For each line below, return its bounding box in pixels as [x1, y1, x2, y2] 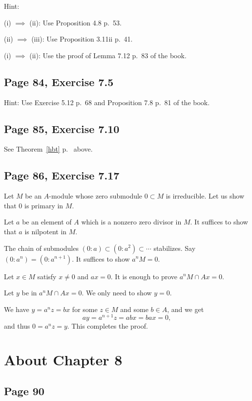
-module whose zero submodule [49, 191, 143, 201]
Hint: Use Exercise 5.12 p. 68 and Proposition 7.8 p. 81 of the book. [4, 97, 210, 107]
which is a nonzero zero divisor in [81, 217, 182, 227]
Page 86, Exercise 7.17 [4, 168, 120, 183]
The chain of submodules [4, 243, 79, 253]
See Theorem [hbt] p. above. [4, 144, 93, 154]
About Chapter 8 [4, 350, 123, 370]
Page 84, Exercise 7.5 [4, 74, 114, 89]
